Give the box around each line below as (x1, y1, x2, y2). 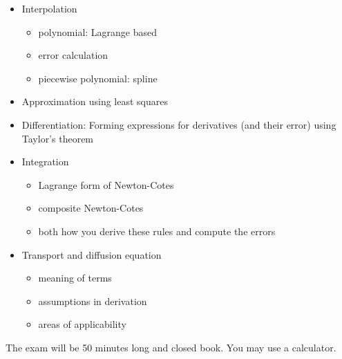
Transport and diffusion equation (21, 247, 162, 261)
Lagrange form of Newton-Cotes (38, 177, 174, 192)
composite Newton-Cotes (38, 201, 144, 215)
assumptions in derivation (38, 293, 147, 308)
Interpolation (21, 1, 77, 15)
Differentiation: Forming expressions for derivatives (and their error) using (21, 117, 336, 131)
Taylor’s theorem (21, 131, 94, 145)
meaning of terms (38, 270, 112, 285)
